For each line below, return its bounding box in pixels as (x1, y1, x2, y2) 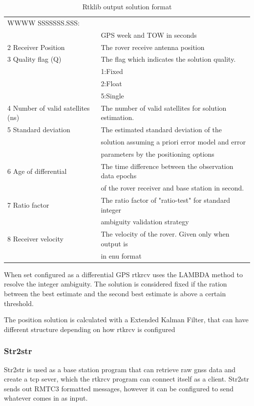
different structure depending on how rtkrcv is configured (4, 324, 175, 334)
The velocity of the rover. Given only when (101, 229, 230, 239)
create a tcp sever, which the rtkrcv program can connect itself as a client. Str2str (4, 374, 249, 384)
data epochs (101, 170, 137, 181)
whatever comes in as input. (4, 393, 88, 403)
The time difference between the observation (101, 161, 233, 171)
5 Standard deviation (7, 124, 70, 135)
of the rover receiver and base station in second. (101, 183, 244, 193)
